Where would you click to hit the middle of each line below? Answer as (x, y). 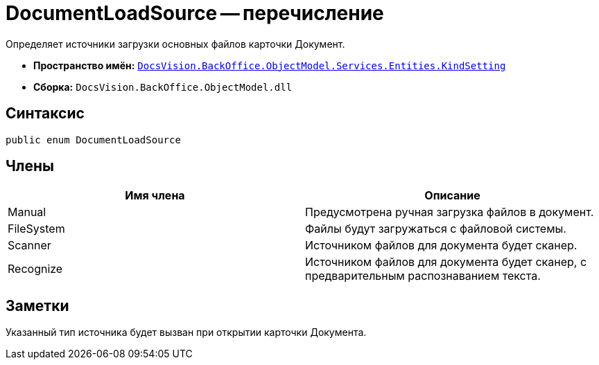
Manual (27, 212)
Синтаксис (45, 114)
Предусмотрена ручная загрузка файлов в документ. (450, 212)
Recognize (35, 269)
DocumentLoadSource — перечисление (195, 13)
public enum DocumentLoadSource (93, 140)
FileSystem (36, 229)
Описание (452, 196)
